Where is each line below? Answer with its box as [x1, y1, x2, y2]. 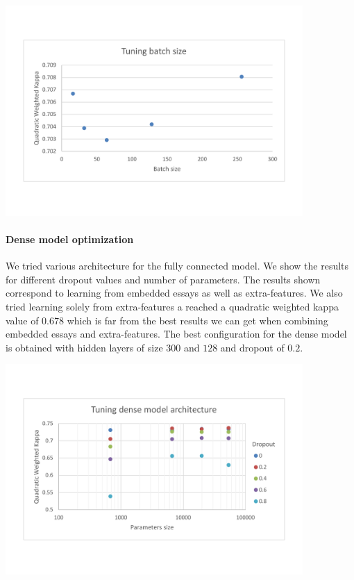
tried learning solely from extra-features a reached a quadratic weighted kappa [6, 299, 339, 314]
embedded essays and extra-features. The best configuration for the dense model [6, 326, 347, 341]
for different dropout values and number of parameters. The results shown [6, 272, 321, 286]
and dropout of [220, 340, 285, 354]
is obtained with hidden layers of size [6, 340, 163, 354]
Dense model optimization [6, 232, 134, 247]
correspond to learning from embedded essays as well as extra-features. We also [6, 285, 343, 300]
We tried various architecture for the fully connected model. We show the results [6, 258, 349, 273]
